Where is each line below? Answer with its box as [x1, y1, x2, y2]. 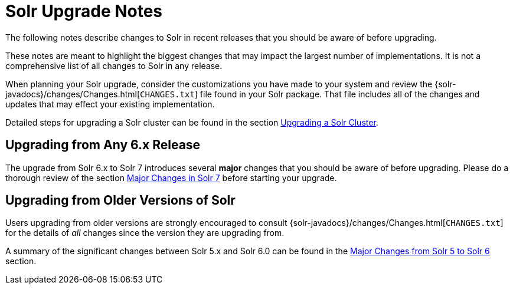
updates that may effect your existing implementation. [5, 98, 215, 109]
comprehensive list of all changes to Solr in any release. [5, 60, 223, 71]
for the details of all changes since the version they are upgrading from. [5, 228, 285, 238]
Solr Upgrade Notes [5, 1, 163, 21]
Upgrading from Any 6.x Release [5, 137, 201, 153]
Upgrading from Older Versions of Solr [5, 193, 236, 208]
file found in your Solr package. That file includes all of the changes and [200, 88, 480, 99]
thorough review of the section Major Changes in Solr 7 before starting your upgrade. [5, 172, 337, 183]
